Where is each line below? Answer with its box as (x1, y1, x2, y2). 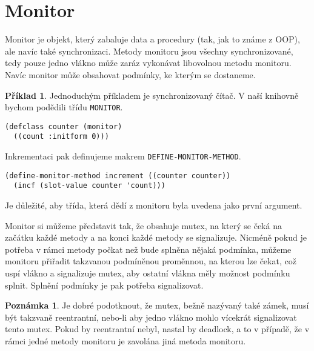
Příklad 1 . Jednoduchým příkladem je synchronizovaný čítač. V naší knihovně (5, 89, 299, 101)
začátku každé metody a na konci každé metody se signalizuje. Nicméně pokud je (5, 231, 307, 244)
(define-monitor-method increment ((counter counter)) (5, 171, 231, 180)
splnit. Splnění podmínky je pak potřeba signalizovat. (5, 278, 204, 291)
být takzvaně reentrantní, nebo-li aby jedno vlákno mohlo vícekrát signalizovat (5, 310, 297, 323)
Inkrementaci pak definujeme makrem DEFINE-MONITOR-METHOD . (5, 150, 241, 162)
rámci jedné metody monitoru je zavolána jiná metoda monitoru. (5, 334, 246, 347)
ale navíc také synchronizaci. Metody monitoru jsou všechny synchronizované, (5, 44, 293, 57)
